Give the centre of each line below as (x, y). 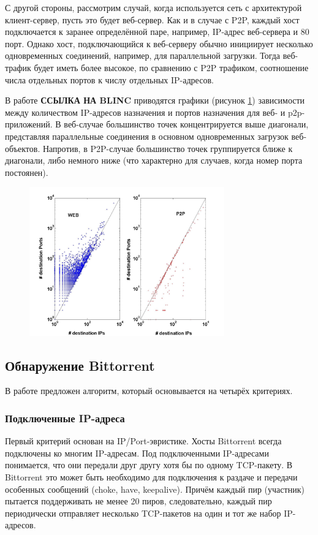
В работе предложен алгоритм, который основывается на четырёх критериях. (149, 391)
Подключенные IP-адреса (65, 418)
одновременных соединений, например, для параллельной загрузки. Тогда (143, 55)
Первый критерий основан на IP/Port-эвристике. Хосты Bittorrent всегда (143, 441)
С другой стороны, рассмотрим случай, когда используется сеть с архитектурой (153, 7)
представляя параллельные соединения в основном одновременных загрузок (147, 136)
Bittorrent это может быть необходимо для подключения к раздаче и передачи (151, 476)
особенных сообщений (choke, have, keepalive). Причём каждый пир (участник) (155, 489)
